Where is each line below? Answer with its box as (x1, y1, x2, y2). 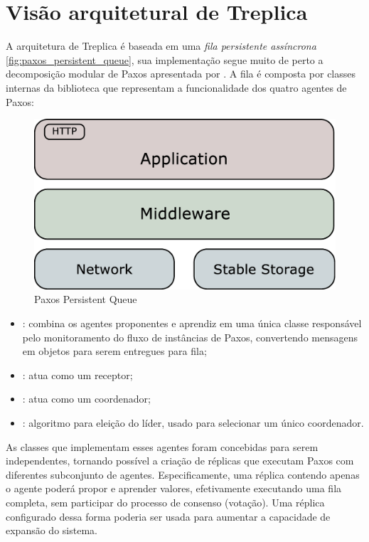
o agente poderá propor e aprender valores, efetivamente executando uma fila (6, 481, 342, 496)
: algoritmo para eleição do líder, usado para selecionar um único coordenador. (22, 415, 364, 430)
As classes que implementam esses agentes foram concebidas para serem (6, 439, 319, 454)
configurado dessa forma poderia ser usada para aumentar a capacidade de (6, 509, 331, 524)
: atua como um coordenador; (22, 391, 151, 406)
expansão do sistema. (6, 523, 97, 538)
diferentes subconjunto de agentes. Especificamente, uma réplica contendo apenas (6, 467, 360, 482)
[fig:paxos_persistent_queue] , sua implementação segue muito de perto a (6, 52, 323, 67)
